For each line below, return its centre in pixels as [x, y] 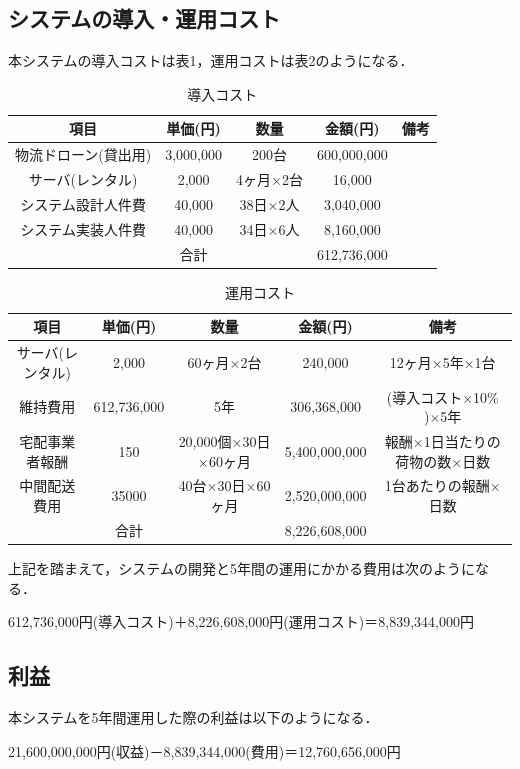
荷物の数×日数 [443, 460]
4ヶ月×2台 [269, 179]
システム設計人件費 [83, 203]
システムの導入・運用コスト [144, 18]
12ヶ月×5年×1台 [442, 361]
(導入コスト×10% [442, 396]
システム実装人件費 [83, 228]
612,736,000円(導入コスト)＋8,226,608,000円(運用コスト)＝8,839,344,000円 [241, 621]
